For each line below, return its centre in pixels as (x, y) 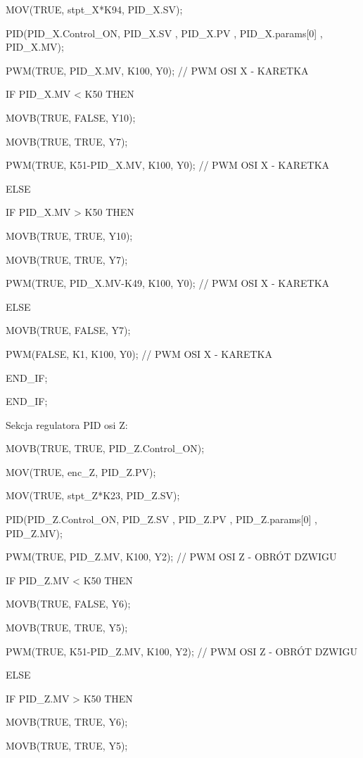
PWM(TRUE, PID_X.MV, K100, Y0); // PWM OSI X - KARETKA (157, 70)
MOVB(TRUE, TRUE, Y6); (67, 722)
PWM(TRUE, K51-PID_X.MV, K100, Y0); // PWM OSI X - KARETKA (168, 165)
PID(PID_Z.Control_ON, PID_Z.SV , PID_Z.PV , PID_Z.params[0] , (161, 519)
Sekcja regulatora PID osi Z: (67, 424)
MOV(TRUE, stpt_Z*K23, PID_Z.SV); (93, 495)
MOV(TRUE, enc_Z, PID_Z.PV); (81, 471)
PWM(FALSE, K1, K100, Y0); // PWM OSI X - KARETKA (139, 353)
